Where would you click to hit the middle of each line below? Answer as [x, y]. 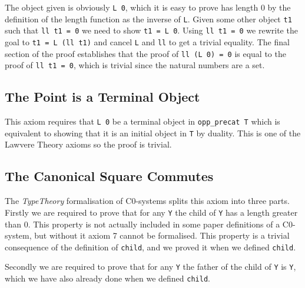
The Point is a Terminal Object [102, 97]
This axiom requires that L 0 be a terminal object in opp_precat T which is [142, 121]
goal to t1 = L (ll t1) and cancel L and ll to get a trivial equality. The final [147, 41]
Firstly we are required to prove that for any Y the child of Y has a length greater [151, 212]
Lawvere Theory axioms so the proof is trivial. [88, 144]
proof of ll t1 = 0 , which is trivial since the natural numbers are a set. [135, 65]
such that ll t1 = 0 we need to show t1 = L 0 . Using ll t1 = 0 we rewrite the [151, 30]
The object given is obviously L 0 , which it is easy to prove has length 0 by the [148, 7]
